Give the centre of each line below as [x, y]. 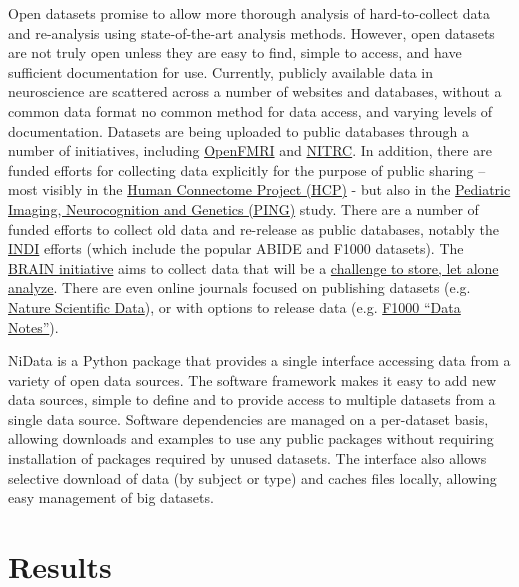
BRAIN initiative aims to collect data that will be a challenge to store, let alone [253, 267]
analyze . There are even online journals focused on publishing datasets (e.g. [239, 287]
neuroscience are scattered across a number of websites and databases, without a [255, 91]
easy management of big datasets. [111, 497]
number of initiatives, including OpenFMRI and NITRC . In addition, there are [250, 150]
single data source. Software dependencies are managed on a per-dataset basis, [248, 418]
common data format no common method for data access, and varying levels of [250, 110]
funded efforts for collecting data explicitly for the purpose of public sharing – [247, 169]
